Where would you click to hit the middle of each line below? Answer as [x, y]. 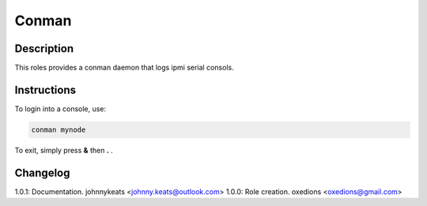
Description [44, 49]
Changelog [42, 172]
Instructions [45, 90]
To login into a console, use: [60, 109]
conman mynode [59, 129]
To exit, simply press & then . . [64, 150]
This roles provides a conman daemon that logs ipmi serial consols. [124, 68]
